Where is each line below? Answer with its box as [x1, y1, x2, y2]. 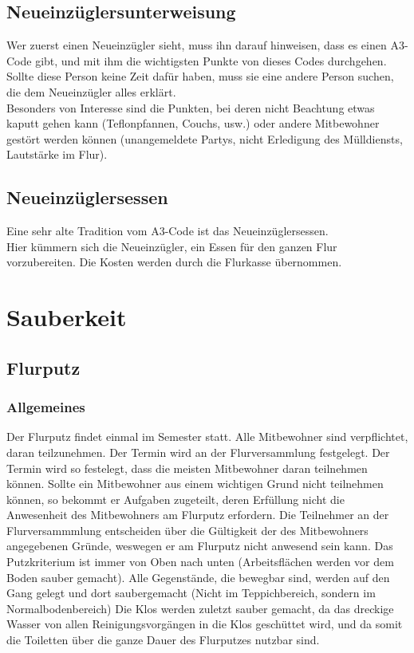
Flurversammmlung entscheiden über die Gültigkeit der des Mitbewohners [6, 521, 369, 538]
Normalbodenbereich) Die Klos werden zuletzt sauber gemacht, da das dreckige [6, 600, 394, 616]
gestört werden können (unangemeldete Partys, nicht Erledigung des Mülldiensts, [6, 130, 403, 147]
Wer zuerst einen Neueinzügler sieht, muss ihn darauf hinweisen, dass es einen [6, 37, 387, 53]
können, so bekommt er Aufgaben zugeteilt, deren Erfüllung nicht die [6, 490, 345, 507]
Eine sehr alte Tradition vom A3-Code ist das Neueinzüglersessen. [6, 222, 329, 239]
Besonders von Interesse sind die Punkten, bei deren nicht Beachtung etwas [6, 99, 375, 116]
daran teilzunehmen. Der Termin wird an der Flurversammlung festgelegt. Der [6, 443, 390, 460]
